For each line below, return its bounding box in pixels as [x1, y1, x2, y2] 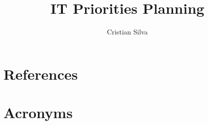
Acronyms [3, 102, 73, 123]
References [3, 63, 78, 84]
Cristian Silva [107, 27, 148, 37]
